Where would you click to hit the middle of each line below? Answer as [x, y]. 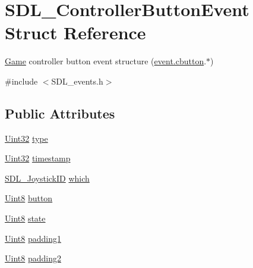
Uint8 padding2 [33, 258]
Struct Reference [75, 32]
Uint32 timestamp [38, 158]
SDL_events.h [77, 81]
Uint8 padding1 [33, 238]
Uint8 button [29, 198]
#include [21, 81]
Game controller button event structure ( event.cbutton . [106, 61]
